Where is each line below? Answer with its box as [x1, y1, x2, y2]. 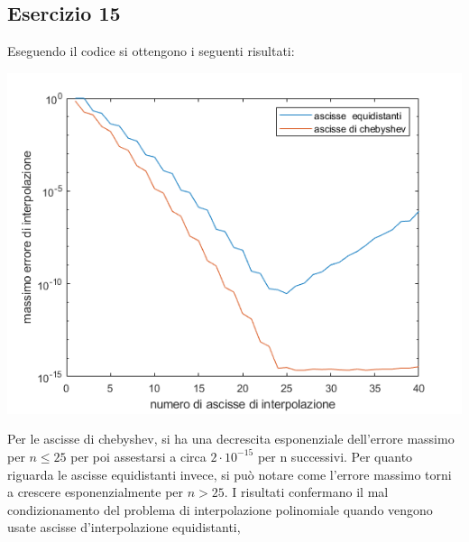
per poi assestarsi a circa [70, 446, 207, 465]
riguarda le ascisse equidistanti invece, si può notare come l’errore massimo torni [7, 464, 452, 483]
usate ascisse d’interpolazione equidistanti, [7, 518, 241, 537]
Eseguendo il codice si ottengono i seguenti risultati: [7, 41, 295, 60]
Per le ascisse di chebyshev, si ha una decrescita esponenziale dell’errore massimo [7, 429, 455, 448]
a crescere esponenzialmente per [7, 482, 184, 501]
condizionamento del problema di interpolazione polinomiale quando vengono [7, 500, 433, 519]
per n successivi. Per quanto [257, 446, 413, 465]
